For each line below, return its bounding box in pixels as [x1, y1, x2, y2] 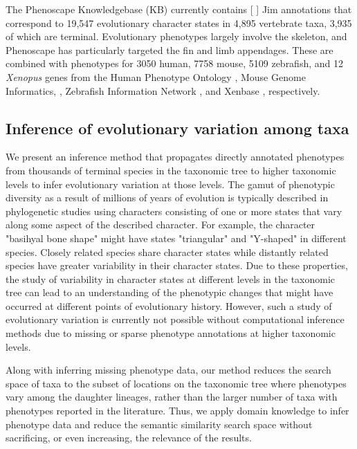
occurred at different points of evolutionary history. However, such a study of [6, 298, 332, 313]
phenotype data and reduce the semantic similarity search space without [6, 416, 313, 431]
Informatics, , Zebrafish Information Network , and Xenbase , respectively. [6, 83, 320, 98]
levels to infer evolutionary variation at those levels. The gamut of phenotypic [6, 176, 335, 191]
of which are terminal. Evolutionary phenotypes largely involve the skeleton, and [6, 29, 347, 44]
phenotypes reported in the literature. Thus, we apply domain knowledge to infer [6, 403, 349, 418]
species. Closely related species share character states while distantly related [6, 244, 329, 259]
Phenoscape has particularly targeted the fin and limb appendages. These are [6, 42, 333, 57]
